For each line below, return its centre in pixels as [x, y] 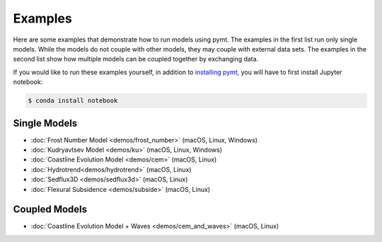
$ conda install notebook [73, 101]
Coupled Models [50, 209]
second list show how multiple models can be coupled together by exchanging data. [136, 59]
